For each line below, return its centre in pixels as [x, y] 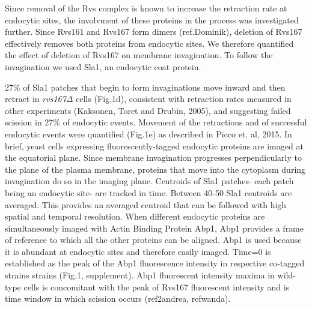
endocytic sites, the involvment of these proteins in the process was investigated [152, 19]
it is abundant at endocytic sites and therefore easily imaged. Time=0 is [138, 251]
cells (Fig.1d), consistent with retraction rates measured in [184, 99]
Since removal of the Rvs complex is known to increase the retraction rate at [146, 8]
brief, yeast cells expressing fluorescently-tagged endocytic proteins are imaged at [154, 145]
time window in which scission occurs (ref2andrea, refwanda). [118, 298]
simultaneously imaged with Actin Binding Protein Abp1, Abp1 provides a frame [154, 228]
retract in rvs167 [35, 99]
